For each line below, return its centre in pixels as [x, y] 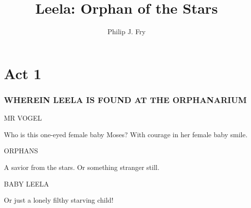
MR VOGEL [23, 118]
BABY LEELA [27, 183]
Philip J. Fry [126, 31]
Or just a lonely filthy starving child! [59, 200]
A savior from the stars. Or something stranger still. [82, 167]
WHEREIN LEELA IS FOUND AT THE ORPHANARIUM [125, 99]
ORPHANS [21, 151]
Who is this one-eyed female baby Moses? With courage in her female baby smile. [126, 134]
